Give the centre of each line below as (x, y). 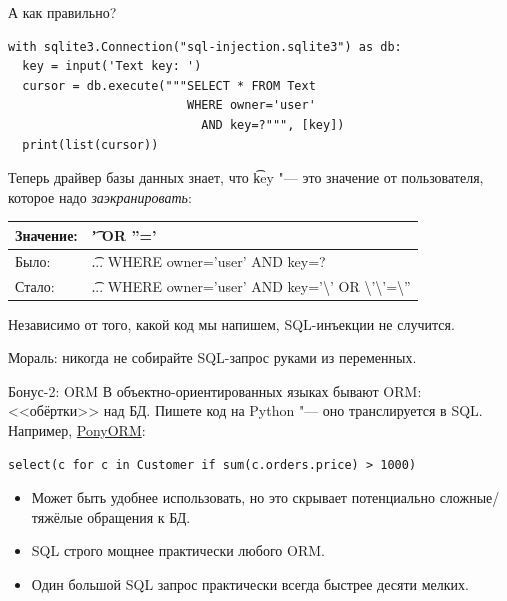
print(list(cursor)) (90, 144)
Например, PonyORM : (77, 430)
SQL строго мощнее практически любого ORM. (178, 550)
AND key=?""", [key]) (273, 124)
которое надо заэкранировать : (100, 196)
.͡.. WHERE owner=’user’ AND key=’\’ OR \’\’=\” (251, 285)
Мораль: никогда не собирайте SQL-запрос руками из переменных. (212, 357)
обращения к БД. (139, 516)
